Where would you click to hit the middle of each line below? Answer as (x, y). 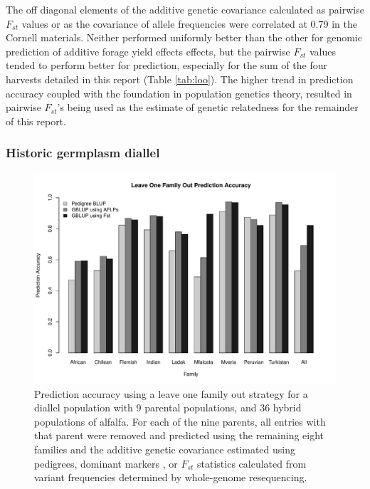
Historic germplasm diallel (83, 153)
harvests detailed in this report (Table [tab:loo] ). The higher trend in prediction (180, 79)
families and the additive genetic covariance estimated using (165, 449)
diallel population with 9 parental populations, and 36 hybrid (168, 407)
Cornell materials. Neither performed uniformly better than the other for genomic (184, 37)
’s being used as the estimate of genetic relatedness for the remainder (208, 107)
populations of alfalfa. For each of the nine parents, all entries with (180, 421)
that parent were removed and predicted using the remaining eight (179, 435)
